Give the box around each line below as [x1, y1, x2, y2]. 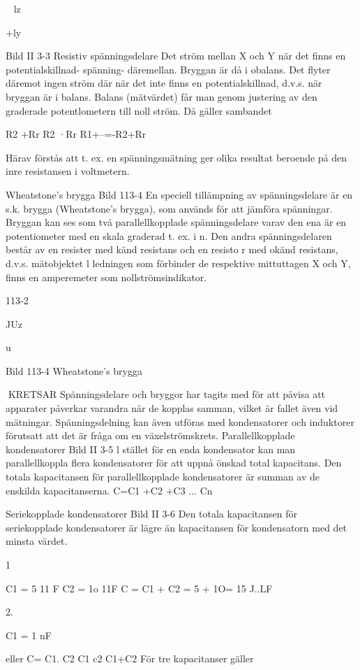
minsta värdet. [6, 534, 68, 548]
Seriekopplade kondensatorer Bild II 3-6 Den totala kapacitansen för [6, 506, 297, 521]
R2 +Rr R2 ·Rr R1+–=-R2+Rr [6, 127, 147, 141]
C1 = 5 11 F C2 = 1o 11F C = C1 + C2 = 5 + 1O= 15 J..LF [6, 580, 273, 595]
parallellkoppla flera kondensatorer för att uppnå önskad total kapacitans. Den [6, 455, 342, 470]
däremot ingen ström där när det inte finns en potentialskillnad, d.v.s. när [6, 76, 322, 90]
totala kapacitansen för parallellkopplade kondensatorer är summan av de [6, 469, 320, 484]
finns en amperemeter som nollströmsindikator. [6, 269, 207, 284]
